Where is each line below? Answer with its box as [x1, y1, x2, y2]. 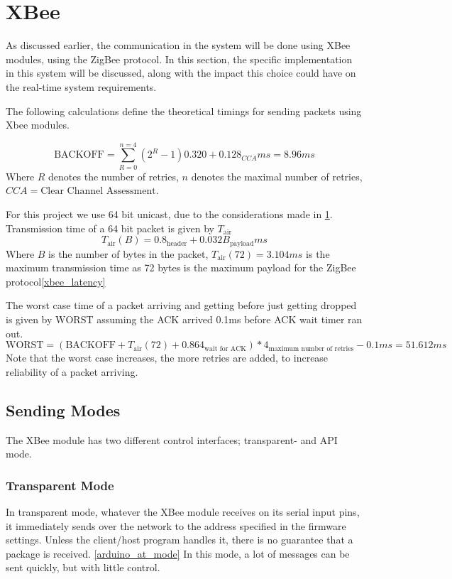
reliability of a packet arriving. [6, 364, 138, 379]
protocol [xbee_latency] [6, 274, 106, 288]
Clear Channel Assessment [40, 186, 156, 197]
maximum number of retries [268, 345, 354, 352]
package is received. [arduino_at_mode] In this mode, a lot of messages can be [6, 546, 350, 561]
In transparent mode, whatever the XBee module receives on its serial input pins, [6, 504, 360, 519]
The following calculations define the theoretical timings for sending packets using [6, 103, 362, 118]
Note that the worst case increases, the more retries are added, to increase [6, 350, 329, 365]
